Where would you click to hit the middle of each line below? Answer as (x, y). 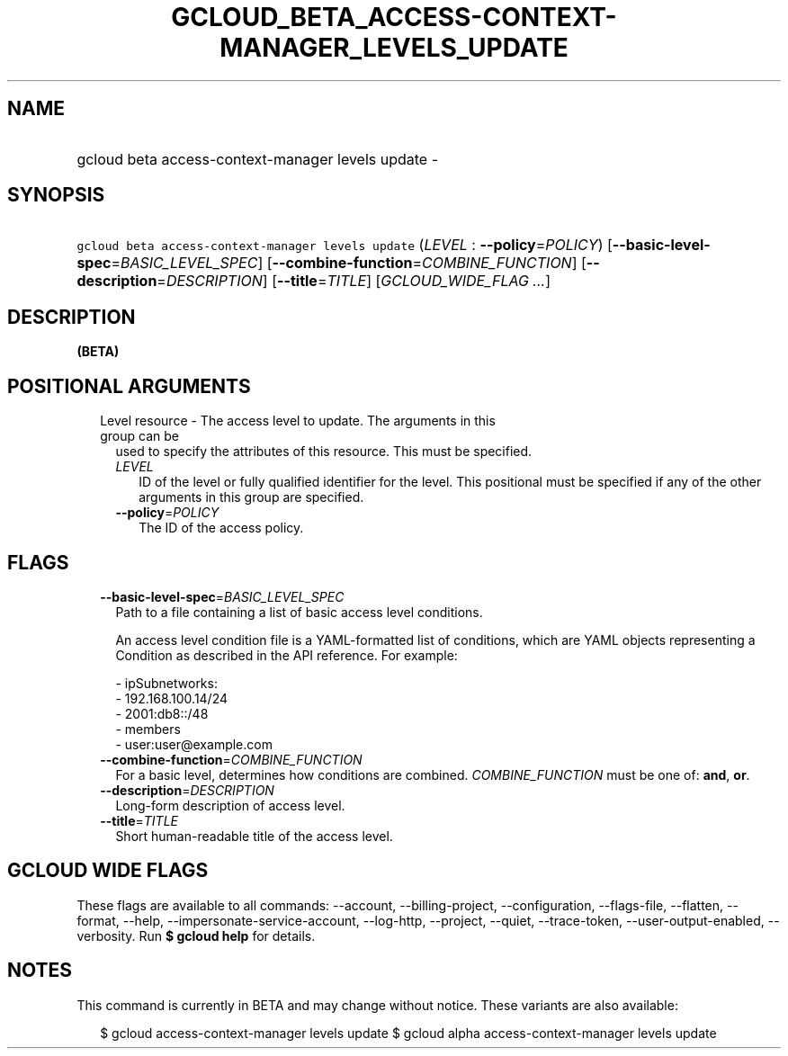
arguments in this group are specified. (251, 497)
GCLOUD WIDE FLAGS (108, 871)
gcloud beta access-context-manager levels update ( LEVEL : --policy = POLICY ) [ (345, 245)
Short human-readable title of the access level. (254, 836)
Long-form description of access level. (230, 805)
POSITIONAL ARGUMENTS (129, 386)
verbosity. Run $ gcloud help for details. (196, 935)
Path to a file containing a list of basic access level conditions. (299, 612)
